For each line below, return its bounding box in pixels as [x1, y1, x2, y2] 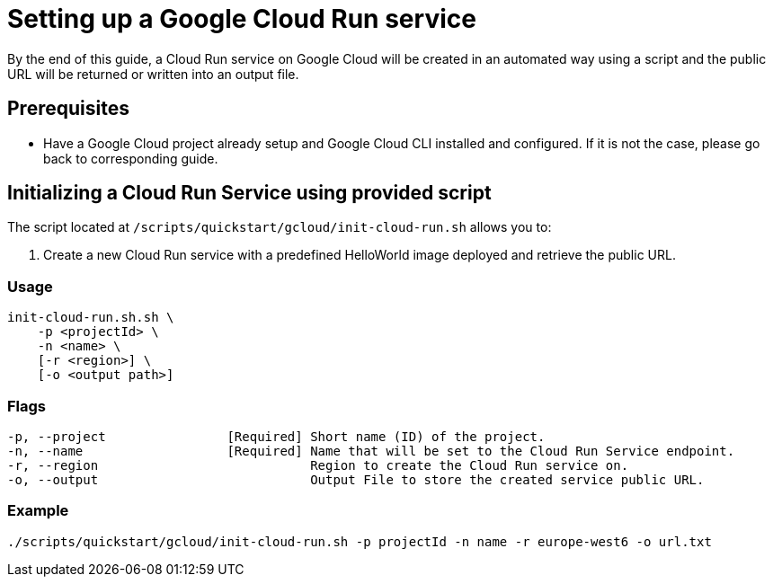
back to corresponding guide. [43, 150, 218, 166]
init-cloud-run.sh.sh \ [7, 310, 174, 325]
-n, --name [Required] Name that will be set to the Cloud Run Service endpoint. [7, 443, 735, 458]
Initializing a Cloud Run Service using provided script [7, 181, 492, 205]
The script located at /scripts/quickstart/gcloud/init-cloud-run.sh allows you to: [7, 219, 552, 235]
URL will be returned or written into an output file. [7, 66, 299, 82]
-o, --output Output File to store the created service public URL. [7, 472, 705, 487]
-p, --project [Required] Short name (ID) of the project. [7, 429, 546, 444]
